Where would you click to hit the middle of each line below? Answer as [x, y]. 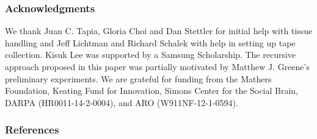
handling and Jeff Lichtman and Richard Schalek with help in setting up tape [150, 42]
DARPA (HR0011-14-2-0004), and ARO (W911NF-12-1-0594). [122, 102]
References [32, 130]
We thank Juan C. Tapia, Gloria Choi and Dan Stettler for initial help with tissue [159, 31]
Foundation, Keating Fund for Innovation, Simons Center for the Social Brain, [152, 91]
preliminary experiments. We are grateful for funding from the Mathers [138, 78]
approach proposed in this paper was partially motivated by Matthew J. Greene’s [157, 66]
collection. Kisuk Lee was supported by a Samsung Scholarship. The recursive [151, 55]
